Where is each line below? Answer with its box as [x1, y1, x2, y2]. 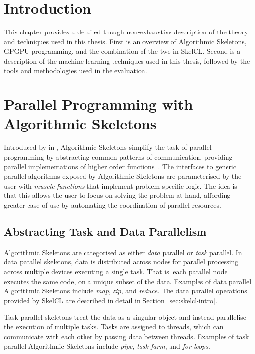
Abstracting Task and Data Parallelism [4, 224, 207, 239]
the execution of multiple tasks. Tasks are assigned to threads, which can [4, 321, 224, 331]
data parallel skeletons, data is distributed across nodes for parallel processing [4, 257, 239, 267]
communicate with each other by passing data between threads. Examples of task [4, 331, 249, 341]
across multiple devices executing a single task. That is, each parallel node [4, 266, 227, 276]
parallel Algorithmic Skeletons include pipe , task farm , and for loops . [4, 341, 210, 351]
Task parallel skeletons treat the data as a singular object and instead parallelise [4, 312, 247, 322]
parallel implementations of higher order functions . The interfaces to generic [4, 161, 236, 171]
